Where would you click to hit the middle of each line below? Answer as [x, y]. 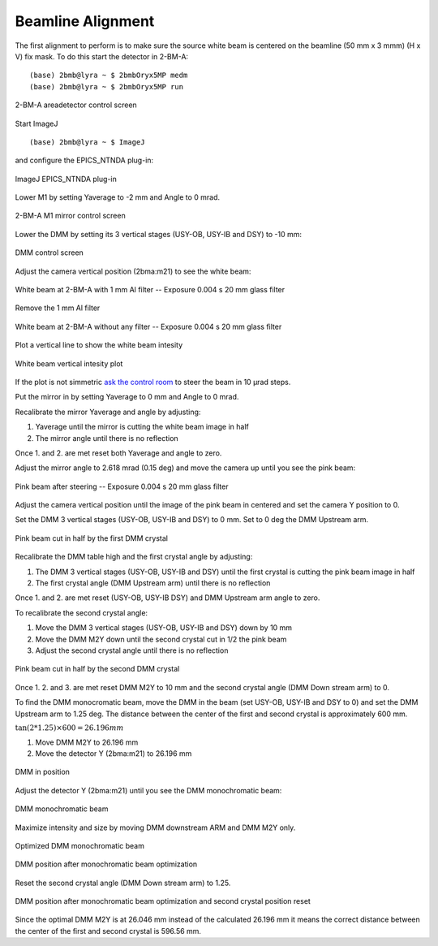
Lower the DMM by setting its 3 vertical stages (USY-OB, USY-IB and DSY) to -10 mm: [158, 234]
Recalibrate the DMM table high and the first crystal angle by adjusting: [134, 557]
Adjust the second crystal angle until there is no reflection [132, 650]
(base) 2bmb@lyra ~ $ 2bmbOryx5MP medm [109, 76]
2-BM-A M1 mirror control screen [70, 216]
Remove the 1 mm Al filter [58, 308]
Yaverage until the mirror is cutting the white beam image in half [142, 427]
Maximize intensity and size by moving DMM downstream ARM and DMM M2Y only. [155, 827]
